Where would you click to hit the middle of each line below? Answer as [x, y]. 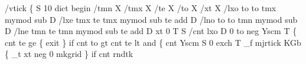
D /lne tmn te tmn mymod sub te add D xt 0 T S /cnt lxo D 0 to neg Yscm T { [151, 31]
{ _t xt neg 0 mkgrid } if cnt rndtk [69, 54]
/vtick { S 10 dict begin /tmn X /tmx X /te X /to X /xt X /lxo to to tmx [141, 8]
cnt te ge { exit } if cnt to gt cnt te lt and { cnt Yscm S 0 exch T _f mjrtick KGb [153, 42]
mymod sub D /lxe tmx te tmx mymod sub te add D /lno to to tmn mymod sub [151, 19]
